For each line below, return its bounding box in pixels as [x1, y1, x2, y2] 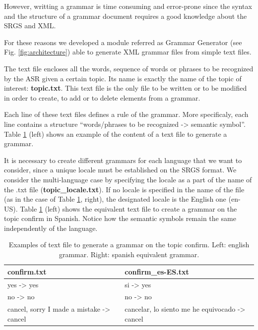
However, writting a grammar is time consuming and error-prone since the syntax [4, 1, 252, 11]
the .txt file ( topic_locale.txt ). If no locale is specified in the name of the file [4, 184, 245, 194]
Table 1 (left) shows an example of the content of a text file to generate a [4, 128, 227, 139]
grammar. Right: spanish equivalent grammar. [59, 249, 199, 260]
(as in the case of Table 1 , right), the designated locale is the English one [4, 194, 226, 204]
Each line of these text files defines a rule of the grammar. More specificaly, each [4, 109, 249, 119]
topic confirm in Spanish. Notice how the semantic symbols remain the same [4, 213, 236, 223]
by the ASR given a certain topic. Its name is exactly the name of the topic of [4, 73, 242, 83]
